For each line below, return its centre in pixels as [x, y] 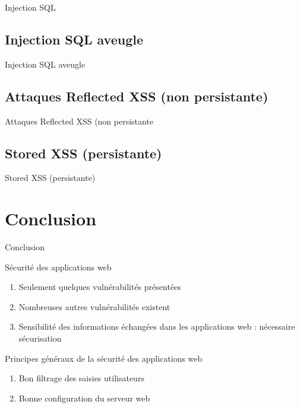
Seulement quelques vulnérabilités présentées [100, 287]
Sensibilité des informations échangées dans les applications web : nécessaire [157, 326]
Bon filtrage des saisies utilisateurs [81, 378]
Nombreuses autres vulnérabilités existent [94, 306]
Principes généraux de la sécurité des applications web [104, 358]
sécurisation [40, 338]
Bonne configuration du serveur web [84, 398]
